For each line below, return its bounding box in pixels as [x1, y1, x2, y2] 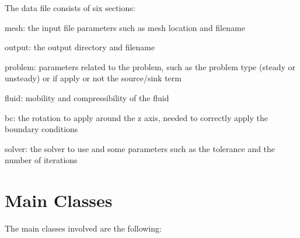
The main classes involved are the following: [5, 222, 162, 234]
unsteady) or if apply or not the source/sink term [5, 72, 182, 84]
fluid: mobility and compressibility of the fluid [5, 91, 169, 104]
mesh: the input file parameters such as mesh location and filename [5, 21, 245, 33]
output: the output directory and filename [5, 41, 155, 53]
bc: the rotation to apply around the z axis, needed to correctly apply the [5, 111, 268, 123]
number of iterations [5, 154, 78, 166]
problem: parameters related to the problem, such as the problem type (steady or [5, 60, 295, 73]
